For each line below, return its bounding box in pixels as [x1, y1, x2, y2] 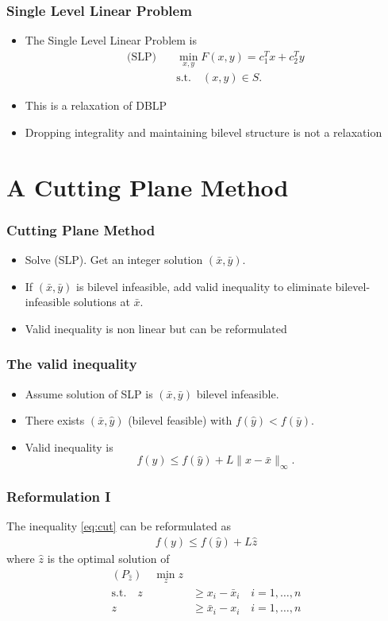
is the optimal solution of [47, 549, 170, 566]
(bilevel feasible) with [128, 412, 232, 429]
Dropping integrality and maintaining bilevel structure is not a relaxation [25, 123, 382, 140]
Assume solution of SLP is [25, 385, 153, 402]
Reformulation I [6, 487, 111, 507]
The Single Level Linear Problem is [25, 32, 197, 49]
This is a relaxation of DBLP [25, 97, 167, 114]
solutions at [73, 293, 130, 310]
